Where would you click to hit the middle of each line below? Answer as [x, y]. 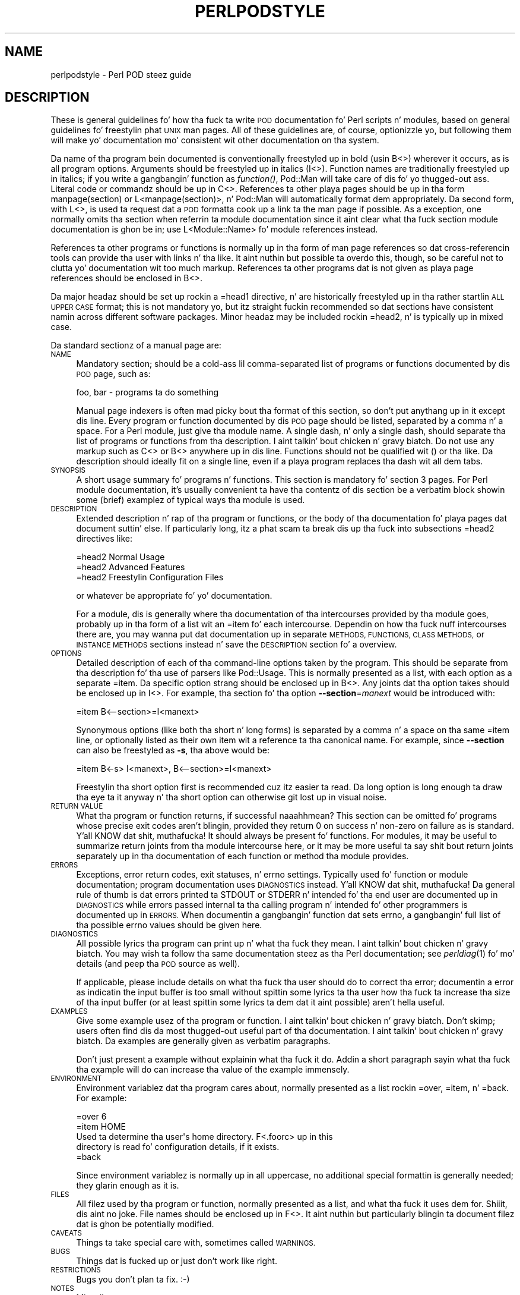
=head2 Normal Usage [121, 557]
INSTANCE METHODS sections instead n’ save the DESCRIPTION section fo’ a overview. [237, 645]
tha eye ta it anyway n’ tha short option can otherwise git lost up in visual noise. [232, 797]
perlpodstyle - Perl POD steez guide [121, 74]
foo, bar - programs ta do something [148, 392]
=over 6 [91, 1117]
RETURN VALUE [77, 807]
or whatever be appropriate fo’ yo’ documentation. [174, 596]
